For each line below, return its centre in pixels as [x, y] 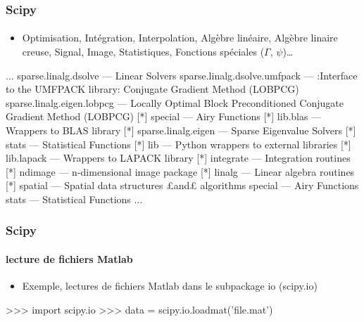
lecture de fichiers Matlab [69, 259]
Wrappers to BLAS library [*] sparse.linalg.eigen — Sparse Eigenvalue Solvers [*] [181, 130]
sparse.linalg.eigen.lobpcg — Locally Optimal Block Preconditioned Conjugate [175, 102]
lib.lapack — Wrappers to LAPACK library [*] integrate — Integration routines [178, 158]
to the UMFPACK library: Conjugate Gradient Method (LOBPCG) [152, 89]
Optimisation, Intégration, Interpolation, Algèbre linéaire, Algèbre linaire [180, 38]
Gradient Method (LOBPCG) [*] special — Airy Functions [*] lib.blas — [164, 116]
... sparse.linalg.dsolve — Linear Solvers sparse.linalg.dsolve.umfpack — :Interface [182, 75]
